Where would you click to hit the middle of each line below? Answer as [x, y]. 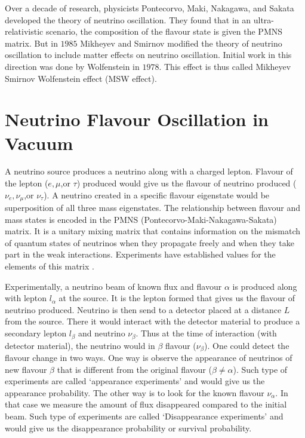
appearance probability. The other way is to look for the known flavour [135, 392]
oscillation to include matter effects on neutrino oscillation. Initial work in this [148, 55]
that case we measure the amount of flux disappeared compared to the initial [146, 404]
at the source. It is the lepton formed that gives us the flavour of [177, 298]
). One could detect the [247, 345]
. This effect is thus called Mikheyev [225, 66]
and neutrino [102, 333]
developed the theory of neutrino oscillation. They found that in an [128, 19]
